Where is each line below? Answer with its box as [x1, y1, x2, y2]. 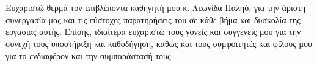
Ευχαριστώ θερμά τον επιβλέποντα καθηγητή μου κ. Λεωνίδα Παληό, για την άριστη [5, 1, 306, 14]
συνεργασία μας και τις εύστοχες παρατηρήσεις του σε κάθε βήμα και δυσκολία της [5, 13, 301, 26]
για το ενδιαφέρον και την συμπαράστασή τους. [5, 49, 173, 62]
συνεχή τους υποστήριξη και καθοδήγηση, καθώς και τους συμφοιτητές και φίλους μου [5, 37, 312, 50]
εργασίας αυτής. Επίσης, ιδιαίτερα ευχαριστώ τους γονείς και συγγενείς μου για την [5, 25, 301, 38]
